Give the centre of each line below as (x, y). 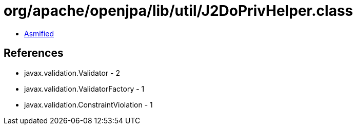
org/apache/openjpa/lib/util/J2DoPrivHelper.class (179, 11)
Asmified (39, 33)
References (34, 53)
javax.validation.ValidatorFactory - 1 (84, 89)
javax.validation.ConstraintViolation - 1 (88, 104)
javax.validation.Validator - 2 (72, 73)
